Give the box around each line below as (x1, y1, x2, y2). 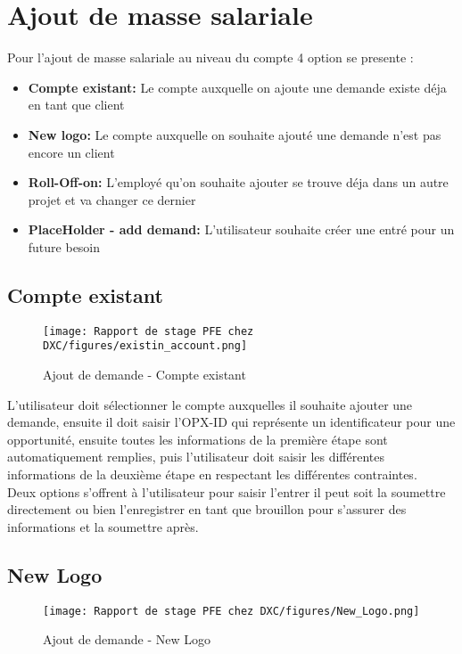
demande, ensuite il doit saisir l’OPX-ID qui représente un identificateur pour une (7, 413, 456, 431)
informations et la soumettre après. (7, 517, 199, 535)
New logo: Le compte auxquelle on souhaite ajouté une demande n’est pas (28, 125, 441, 143)
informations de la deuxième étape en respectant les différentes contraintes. (7, 464, 417, 483)
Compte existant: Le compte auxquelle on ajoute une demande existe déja (28, 78, 447, 96)
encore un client (28, 143, 115, 161)
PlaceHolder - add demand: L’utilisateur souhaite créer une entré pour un (28, 220, 455, 239)
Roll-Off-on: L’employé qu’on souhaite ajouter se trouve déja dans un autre (28, 173, 449, 192)
